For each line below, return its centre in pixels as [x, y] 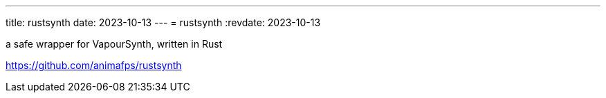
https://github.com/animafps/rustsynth [94, 65]
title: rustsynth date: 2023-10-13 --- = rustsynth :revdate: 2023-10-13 [163, 22]
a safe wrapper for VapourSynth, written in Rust [114, 44]
